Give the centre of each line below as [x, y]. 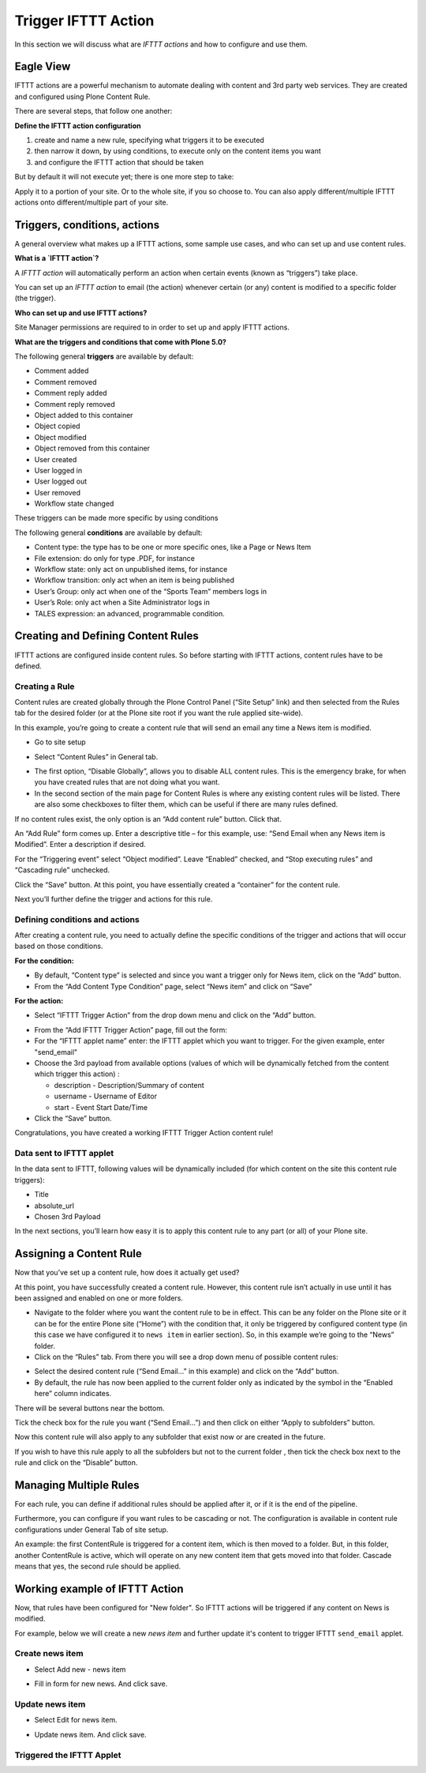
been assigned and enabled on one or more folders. [99, 1298]
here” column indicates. [73, 1394]
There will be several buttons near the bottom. [90, 1408]
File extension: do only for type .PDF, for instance [114, 558]
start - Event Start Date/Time [101, 1107]
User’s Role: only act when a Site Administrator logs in [122, 602]
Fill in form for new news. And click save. [101, 1684]
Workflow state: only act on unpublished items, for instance [131, 570]
